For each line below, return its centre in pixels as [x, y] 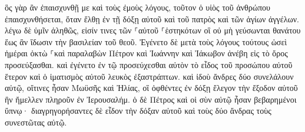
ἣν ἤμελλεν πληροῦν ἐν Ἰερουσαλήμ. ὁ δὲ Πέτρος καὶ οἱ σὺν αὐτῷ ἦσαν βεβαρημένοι [151, 99]
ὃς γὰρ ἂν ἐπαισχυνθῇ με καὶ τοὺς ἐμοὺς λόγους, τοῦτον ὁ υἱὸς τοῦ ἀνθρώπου [138, 7]
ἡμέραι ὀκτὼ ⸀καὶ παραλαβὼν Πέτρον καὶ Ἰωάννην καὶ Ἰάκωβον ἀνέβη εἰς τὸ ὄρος [146, 53]
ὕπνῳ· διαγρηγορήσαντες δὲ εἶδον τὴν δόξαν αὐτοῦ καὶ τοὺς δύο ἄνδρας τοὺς [138, 111]
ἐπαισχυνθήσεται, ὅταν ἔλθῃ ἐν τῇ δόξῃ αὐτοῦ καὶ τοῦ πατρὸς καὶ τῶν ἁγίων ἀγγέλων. [152, 18]
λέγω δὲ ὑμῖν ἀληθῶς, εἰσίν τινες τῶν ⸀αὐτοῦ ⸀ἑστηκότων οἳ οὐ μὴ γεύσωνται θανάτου [153, 30]
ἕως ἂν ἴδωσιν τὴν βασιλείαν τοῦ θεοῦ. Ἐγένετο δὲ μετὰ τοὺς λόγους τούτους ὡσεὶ [146, 41]
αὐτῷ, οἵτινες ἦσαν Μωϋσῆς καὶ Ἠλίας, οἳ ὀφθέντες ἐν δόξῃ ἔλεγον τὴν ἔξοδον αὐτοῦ [151, 88]
